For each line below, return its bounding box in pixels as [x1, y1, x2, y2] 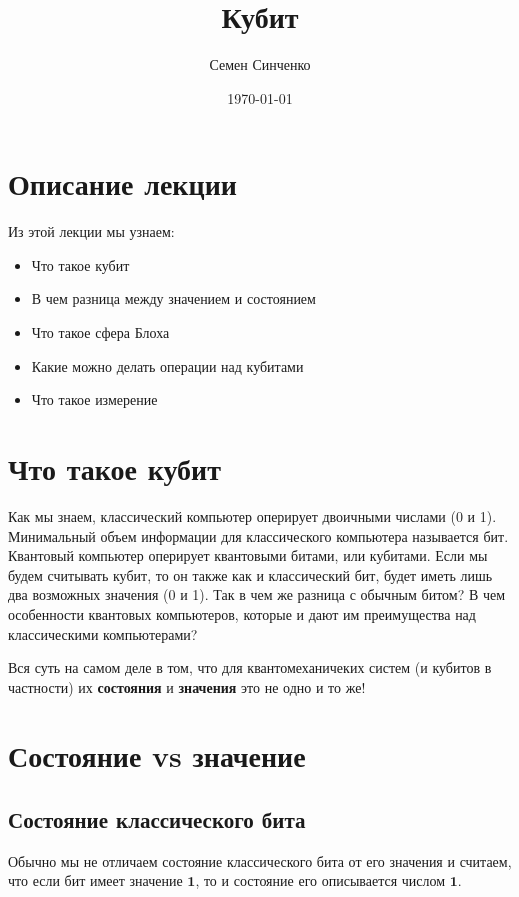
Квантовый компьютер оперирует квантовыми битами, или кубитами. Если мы [8, 545, 488, 566]
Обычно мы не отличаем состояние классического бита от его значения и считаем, [8, 850, 512, 871]
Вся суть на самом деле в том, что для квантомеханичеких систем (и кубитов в [8, 657, 492, 678]
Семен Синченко [209, 54, 311, 75]
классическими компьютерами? [8, 623, 198, 644]
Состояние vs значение [8, 735, 306, 776]
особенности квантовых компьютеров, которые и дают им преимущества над [8, 603, 476, 624]
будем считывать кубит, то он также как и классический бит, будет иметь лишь [8, 564, 493, 585]
